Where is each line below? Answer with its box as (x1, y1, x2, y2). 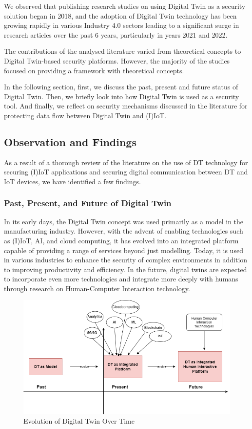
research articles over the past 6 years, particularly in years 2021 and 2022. (4, 29, 228, 40)
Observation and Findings (4, 134, 136, 149)
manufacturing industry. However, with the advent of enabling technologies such (4, 226, 243, 236)
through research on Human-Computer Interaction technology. (4, 283, 190, 293)
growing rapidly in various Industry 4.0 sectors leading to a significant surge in (4, 20, 239, 30)
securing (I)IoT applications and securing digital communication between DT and (4, 167, 248, 177)
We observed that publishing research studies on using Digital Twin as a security (4, 1, 246, 11)
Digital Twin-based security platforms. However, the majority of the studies (4, 55, 230, 65)
